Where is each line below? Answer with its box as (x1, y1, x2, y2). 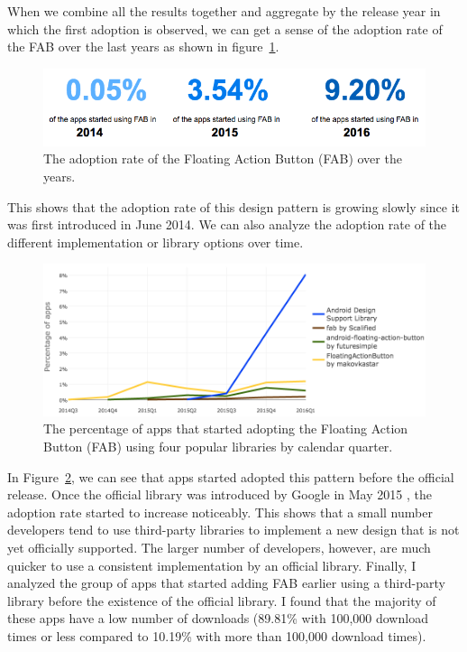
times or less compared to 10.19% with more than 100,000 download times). (7, 626, 426, 645)
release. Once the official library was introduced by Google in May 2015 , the (7, 485, 432, 504)
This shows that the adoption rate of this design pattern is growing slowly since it (7, 197, 460, 216)
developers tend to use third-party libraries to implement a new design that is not (7, 520, 460, 539)
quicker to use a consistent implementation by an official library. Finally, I (7, 555, 417, 574)
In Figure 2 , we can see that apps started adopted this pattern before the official (7, 467, 454, 486)
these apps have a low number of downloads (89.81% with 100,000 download (7, 609, 428, 628)
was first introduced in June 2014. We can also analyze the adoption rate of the (7, 215, 447, 234)
